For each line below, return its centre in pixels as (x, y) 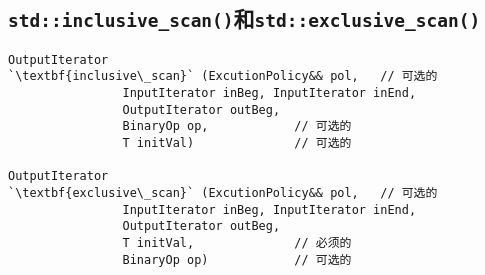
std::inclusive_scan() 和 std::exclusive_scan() (244, 18)
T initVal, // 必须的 (237, 243)
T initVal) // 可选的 (237, 143)
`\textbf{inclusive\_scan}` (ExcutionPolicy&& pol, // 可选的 (223, 76)
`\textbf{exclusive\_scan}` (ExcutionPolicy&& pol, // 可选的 (223, 193)
